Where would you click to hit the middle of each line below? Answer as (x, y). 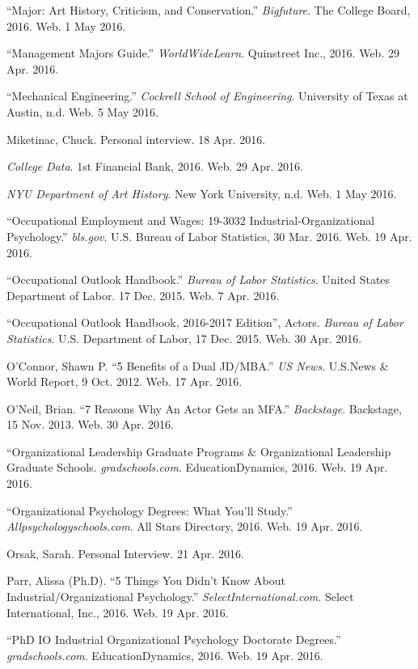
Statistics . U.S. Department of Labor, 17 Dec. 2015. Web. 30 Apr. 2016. (184, 338)
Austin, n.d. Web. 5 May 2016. (82, 111)
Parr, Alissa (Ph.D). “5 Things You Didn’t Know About (146, 580)
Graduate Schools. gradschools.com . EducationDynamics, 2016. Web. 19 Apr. (197, 467)
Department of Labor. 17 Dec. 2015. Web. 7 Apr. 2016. (143, 295)
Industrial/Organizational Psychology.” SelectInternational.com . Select (180, 597)
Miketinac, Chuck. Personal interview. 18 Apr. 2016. (136, 139)
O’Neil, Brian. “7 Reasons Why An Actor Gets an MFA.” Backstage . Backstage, (204, 408)
